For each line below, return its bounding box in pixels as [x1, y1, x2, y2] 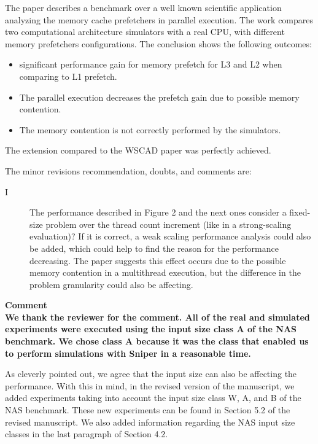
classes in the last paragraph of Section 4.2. [5, 427, 168, 440]
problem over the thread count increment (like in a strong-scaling [45, 217, 292, 230]
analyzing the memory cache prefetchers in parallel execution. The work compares [5, 13, 314, 26]
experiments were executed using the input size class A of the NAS [5, 322, 297, 335]
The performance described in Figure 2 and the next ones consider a [29, 206, 287, 219]
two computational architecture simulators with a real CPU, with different [5, 25, 285, 38]
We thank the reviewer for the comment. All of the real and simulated [5, 310, 310, 323]
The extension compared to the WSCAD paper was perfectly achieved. [5, 144, 271, 157]
